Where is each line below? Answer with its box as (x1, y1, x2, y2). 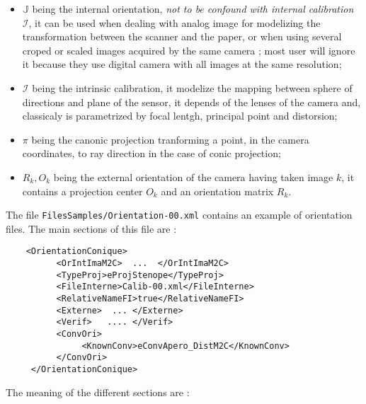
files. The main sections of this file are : (6, 221, 177, 236)
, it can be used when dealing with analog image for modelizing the (28, 15, 321, 30)
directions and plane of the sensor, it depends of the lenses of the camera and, (22, 94, 361, 109)
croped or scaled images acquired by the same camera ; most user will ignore (22, 42, 355, 57)
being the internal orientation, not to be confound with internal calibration (32, 1, 354, 16)
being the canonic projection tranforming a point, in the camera (31, 132, 309, 146)
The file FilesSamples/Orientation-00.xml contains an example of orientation (6, 207, 353, 222)
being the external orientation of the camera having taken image (53, 169, 333, 184)
